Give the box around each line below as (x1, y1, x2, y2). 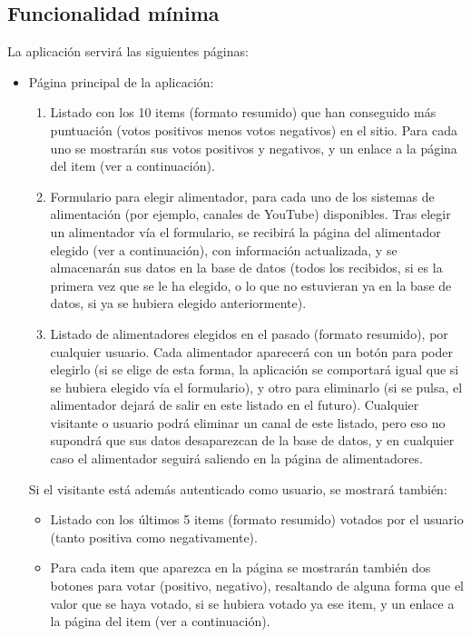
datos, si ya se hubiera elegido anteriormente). (50, 294, 307, 313)
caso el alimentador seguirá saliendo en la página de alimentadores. (50, 449, 423, 468)
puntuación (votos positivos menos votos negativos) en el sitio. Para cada (50, 120, 457, 139)
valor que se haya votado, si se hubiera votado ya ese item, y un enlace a (50, 593, 455, 612)
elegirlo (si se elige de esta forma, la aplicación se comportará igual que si (50, 360, 459, 379)
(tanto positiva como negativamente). (50, 527, 258, 546)
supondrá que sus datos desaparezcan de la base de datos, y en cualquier (50, 431, 455, 450)
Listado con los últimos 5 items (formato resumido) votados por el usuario (50, 510, 464, 529)
